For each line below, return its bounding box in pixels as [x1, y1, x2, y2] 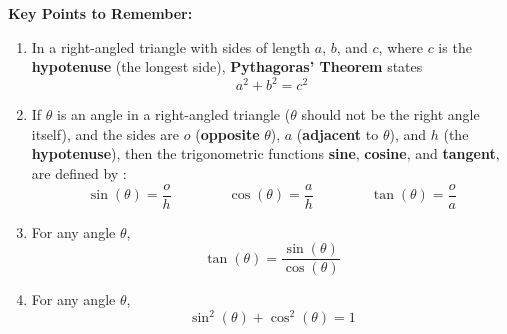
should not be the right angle [301, 104, 480, 125]
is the [438, 36, 472, 57]
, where [378, 36, 423, 57]
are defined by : [31, 163, 127, 184]
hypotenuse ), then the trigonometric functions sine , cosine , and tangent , [31, 143, 500, 164]
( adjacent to [296, 123, 379, 144]
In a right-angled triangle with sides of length [31, 36, 311, 57]
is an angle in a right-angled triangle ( [57, 104, 291, 125]
